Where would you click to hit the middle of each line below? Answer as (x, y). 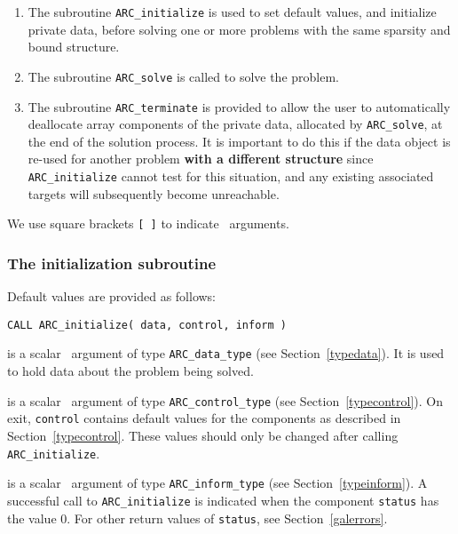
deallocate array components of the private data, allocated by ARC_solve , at (235, 124)
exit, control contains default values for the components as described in (204, 418)
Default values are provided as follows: (112, 296)
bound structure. (74, 47)
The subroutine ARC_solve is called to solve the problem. (183, 76)
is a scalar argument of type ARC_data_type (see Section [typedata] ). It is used (226, 353)
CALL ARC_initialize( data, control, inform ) (147, 325)
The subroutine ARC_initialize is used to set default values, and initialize (232, 12)
